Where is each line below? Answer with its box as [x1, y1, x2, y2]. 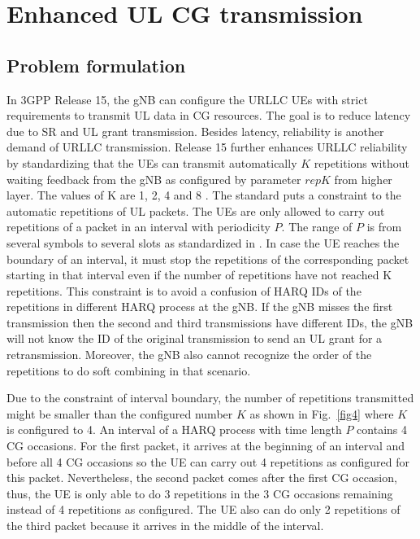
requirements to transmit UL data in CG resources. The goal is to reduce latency [6, 107, 411, 124]
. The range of [281, 218, 353, 235]
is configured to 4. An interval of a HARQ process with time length [6, 421, 342, 438]
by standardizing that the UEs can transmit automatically [6, 154, 297, 171]
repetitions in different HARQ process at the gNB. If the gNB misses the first [6, 298, 393, 315]
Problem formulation [6, 52, 186, 77]
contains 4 [357, 421, 407, 438]
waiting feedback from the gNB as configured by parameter [6, 170, 301, 187]
